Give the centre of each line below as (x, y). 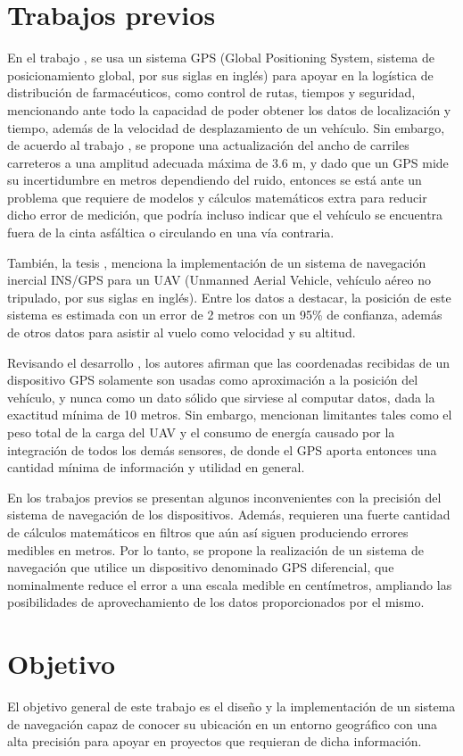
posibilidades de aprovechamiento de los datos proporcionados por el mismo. (216, 602)
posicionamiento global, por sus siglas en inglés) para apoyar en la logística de (220, 75)
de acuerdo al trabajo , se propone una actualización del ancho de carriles (208, 145)
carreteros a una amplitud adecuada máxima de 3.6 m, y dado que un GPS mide (228, 162)
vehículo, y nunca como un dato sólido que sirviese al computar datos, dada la (221, 397)
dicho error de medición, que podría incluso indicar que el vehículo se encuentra (225, 215)
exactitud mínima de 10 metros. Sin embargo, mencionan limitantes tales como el (230, 415)
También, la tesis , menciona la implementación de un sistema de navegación (217, 262)
